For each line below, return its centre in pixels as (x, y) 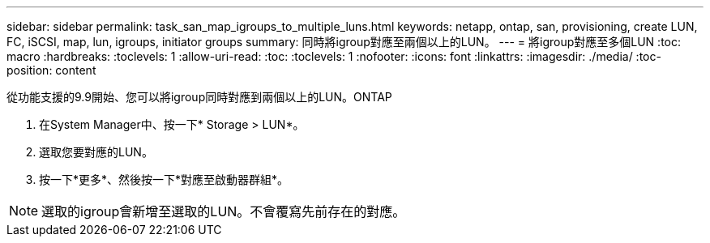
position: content (51, 70)
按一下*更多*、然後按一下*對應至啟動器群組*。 (164, 179)
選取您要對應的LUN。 (96, 152)
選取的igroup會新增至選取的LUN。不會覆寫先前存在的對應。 (224, 211)
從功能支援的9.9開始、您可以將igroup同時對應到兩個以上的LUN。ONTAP (199, 97)
